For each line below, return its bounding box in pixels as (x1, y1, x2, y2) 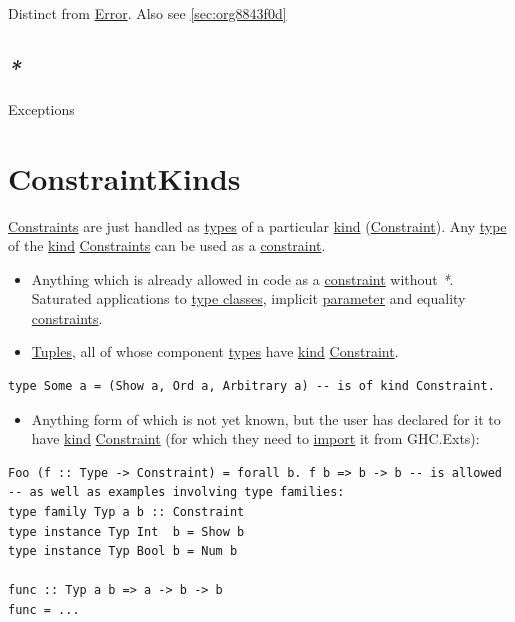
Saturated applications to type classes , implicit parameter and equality (31, 288, 466, 309)
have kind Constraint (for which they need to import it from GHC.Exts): (31, 428, 480, 449)
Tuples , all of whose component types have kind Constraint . (31, 341, 399, 362)
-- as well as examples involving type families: (8, 485, 345, 500)
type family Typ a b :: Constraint (8, 505, 245, 520)
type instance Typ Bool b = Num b (8, 544, 238, 559)
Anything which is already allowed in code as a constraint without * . (31, 268, 454, 289)
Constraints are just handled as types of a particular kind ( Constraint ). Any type (8, 215, 507, 236)
